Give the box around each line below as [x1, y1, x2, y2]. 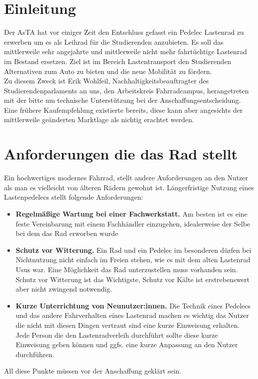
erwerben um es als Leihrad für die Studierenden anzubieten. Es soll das [4, 36, 224, 47]
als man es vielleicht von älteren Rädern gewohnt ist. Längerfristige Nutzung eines [4, 182, 254, 192]
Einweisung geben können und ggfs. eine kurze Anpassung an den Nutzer [15, 339, 238, 350]
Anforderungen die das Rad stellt [4, 144, 238, 164]
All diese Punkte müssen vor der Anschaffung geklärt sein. [4, 366, 182, 376]
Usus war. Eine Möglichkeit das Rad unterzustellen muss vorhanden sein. [15, 264, 238, 274]
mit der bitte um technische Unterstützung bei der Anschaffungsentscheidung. [4, 95, 241, 105]
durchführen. [15, 349, 55, 359]
